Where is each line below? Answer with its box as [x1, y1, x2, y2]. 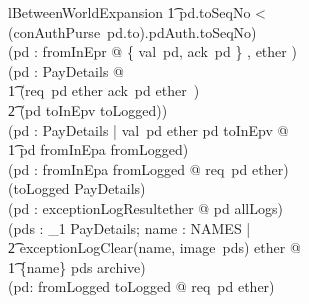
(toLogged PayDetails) [8, 178, 146, 199]
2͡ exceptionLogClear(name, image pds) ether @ [8, 237, 301, 258]
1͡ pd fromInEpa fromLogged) [8, 139, 189, 160]
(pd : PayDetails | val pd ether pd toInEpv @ [8, 119, 289, 140]
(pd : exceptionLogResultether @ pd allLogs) [8, 197, 283, 218]
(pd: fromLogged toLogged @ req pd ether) [8, 276, 275, 297]
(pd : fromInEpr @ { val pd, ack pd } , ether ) [8, 41, 297, 62]
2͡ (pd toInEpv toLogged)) [8, 99, 168, 120]
